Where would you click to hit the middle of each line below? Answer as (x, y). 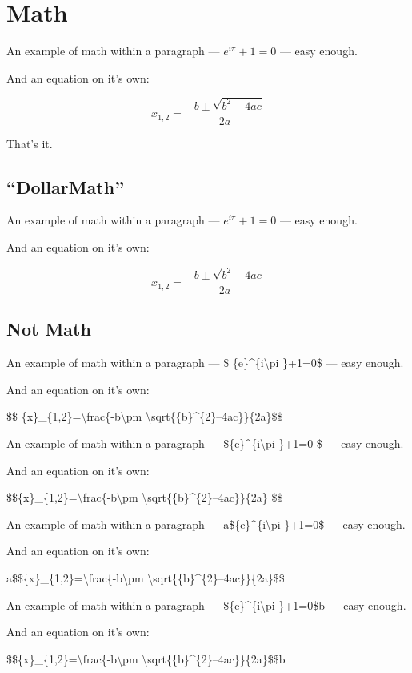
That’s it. (30, 143)
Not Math (49, 329)
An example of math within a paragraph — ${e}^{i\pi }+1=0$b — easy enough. (206, 604)
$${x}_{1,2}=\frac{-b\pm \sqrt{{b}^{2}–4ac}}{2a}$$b (146, 658)
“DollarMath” (66, 186)
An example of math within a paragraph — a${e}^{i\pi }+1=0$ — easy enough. (206, 524)
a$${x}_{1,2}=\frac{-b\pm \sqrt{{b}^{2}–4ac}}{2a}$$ (146, 577)
